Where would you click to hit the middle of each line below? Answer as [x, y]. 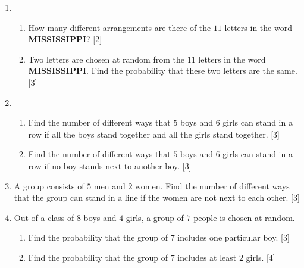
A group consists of [49, 186]
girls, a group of [155, 217]
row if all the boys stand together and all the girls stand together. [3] [154, 134]
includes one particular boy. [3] [234, 237]
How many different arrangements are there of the [120, 27]
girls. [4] [261, 257]
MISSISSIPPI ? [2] [65, 39]
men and [109, 186]
